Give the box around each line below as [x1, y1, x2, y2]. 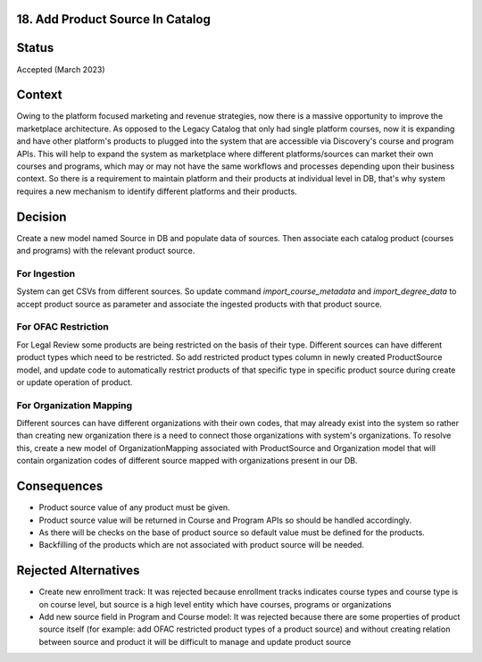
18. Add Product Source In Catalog [16, 12, 212, 27]
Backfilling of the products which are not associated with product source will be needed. [38, 540, 365, 550]
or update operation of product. [16, 376, 133, 388]
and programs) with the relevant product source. [16, 246, 195, 256]
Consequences [16, 479, 104, 494]
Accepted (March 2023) [16, 63, 106, 75]
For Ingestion [16, 267, 76, 280]
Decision [16, 209, 67, 224]
